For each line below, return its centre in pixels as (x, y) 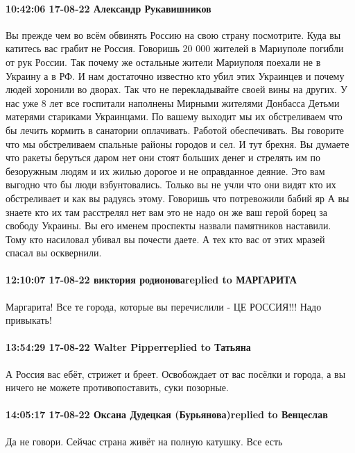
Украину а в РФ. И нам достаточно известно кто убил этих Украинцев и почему (175, 75)
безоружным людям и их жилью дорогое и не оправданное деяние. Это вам (165, 171)
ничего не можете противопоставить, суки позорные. (117, 387)
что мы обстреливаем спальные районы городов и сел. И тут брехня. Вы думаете (177, 143)
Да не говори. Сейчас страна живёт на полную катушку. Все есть (144, 441)
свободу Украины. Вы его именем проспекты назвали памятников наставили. (168, 225)
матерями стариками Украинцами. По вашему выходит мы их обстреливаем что (174, 116)
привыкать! (29, 320)
